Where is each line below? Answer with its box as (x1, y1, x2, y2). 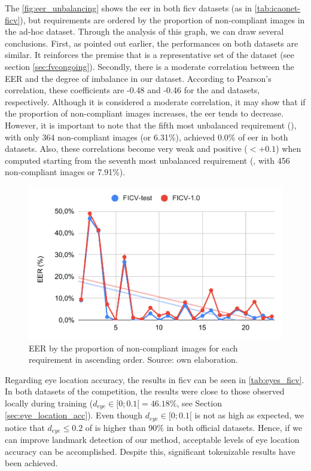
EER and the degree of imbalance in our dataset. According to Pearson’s (5, 72, 272, 84)
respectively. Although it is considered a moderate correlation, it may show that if (5, 95, 306, 108)
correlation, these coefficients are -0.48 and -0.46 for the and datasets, (5, 84, 260, 96)
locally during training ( (5, 396, 93, 409)
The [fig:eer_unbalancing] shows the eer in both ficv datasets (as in (5, 2, 252, 14)
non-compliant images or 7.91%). (5, 166, 126, 178)
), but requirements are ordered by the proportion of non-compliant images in (20, 13, 305, 26)
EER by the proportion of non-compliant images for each (29, 341, 238, 354)
